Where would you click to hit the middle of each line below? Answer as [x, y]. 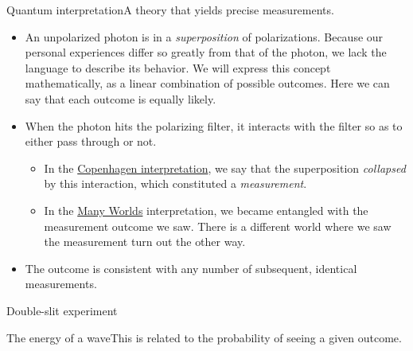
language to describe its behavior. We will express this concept [178, 67]
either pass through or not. [91, 141]
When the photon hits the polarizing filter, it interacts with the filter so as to [214, 125]
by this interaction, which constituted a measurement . [175, 183]
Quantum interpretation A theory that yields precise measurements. [170, 10]
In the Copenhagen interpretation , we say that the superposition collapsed [225, 168]
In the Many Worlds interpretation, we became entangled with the [206, 210]
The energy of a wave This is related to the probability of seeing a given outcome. [204, 337]
